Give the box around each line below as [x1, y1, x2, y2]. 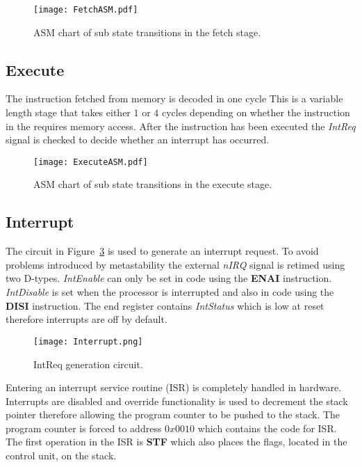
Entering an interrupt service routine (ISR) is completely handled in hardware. [6, 380, 342, 395]
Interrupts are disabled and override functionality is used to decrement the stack [6, 393, 348, 408]
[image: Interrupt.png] [33, 336, 143, 347]
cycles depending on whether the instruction [161, 105, 350, 120]
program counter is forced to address [6, 420, 162, 435]
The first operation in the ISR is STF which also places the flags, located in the [6, 434, 347, 449]
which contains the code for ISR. [197, 420, 337, 435]
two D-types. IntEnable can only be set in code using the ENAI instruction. [6, 271, 332, 285]
